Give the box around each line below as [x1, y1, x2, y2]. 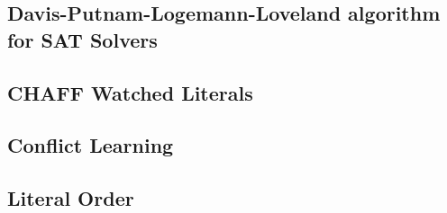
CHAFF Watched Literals [7, 78, 253, 106]
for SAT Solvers [7, 25, 158, 53]
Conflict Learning [7, 131, 174, 159]
